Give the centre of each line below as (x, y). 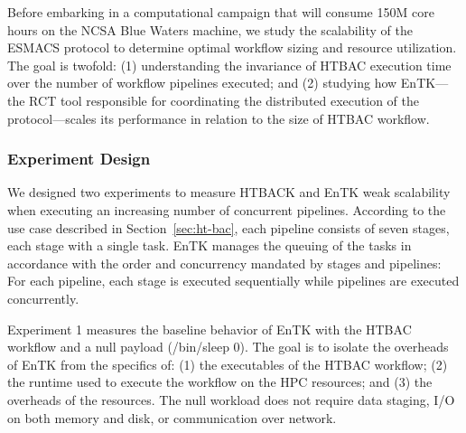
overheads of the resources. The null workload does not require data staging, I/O (231, 399)
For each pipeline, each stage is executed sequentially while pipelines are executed (233, 281)
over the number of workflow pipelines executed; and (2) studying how (202, 83)
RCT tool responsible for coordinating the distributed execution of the (224, 100)
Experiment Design (79, 159)
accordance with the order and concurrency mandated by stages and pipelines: (224, 263)
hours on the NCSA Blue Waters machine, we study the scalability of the (210, 29)
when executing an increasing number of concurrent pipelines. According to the (227, 209)
